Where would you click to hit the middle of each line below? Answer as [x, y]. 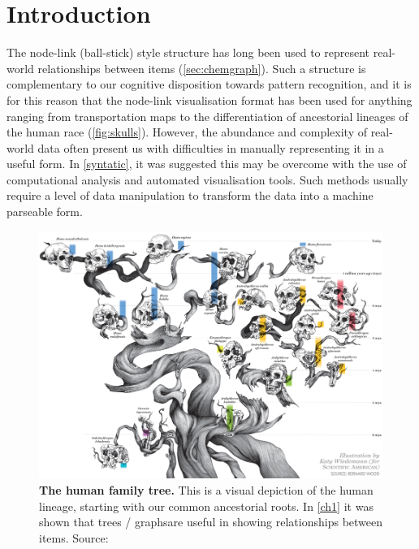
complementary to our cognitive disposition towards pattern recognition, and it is [209, 84]
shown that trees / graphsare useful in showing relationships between [211, 522]
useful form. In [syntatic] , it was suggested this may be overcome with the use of [207, 164]
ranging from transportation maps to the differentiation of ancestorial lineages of [207, 116]
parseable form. [45, 212]
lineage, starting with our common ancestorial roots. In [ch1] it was [206, 506]
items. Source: [74, 537]
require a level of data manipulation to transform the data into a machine [190, 195]
